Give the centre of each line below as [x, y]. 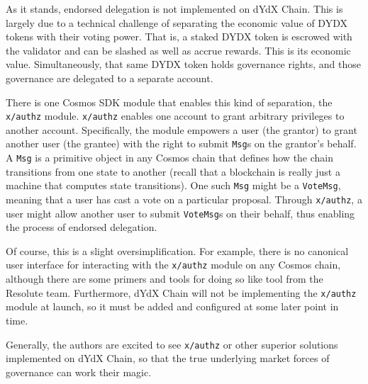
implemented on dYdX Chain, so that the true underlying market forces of [168, 358]
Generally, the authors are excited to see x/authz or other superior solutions [172, 344]
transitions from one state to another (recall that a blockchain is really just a [173, 171]
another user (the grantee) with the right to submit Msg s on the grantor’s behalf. [181, 143]
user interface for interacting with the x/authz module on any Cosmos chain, [173, 265]
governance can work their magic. [79, 372]
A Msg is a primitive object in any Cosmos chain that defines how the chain [170, 158]
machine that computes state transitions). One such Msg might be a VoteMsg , [173, 185]
